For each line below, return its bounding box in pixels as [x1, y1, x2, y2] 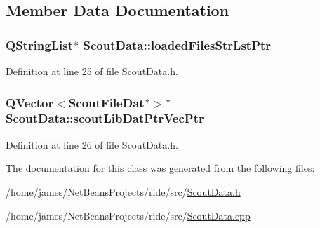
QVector [6, 93, 54, 111]
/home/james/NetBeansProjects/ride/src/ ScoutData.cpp [6, 208, 251, 222]
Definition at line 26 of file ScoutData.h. [6, 137, 178, 152]
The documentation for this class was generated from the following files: [6, 161, 315, 175]
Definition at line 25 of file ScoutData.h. [6, 64, 178, 78]
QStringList [6, 36, 74, 53]
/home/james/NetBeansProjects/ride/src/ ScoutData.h [6, 184, 241, 199]
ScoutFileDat [68, 93, 145, 111]
